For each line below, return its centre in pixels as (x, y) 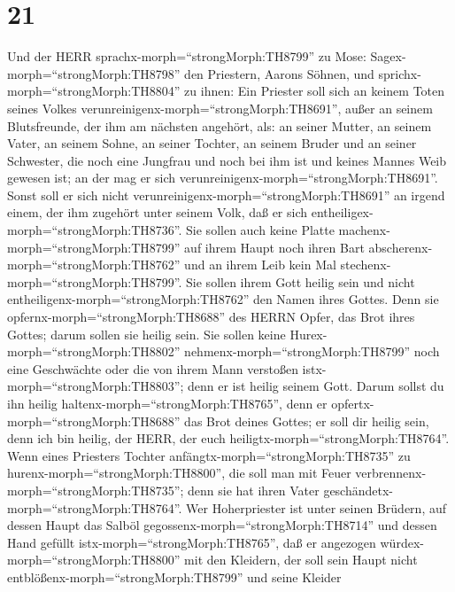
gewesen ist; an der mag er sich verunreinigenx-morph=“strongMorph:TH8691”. (223, 178)
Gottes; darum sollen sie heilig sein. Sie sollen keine (147, 334)
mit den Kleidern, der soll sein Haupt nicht (301, 560)
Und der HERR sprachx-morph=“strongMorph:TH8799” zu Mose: (187, 56)
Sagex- (388, 56)
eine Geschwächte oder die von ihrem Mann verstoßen (153, 368)
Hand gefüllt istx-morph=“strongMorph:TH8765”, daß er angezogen (192, 542)
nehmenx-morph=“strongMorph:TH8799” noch (312, 351)
